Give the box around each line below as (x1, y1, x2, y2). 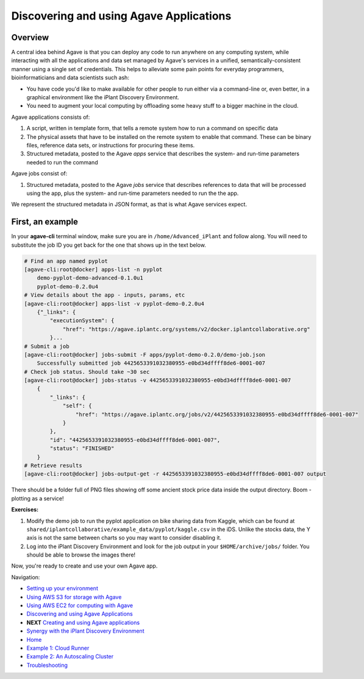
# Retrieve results (24, 462, 82, 469)
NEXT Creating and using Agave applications (26, 619, 140, 626)
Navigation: (11, 573, 40, 581)
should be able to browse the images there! (26, 551, 136, 558)
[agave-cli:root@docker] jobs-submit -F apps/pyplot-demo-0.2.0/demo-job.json (24, 351, 265, 358)
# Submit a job (24, 343, 70, 350)
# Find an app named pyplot (24, 258, 108, 264)
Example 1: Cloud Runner (26, 644, 90, 652)
